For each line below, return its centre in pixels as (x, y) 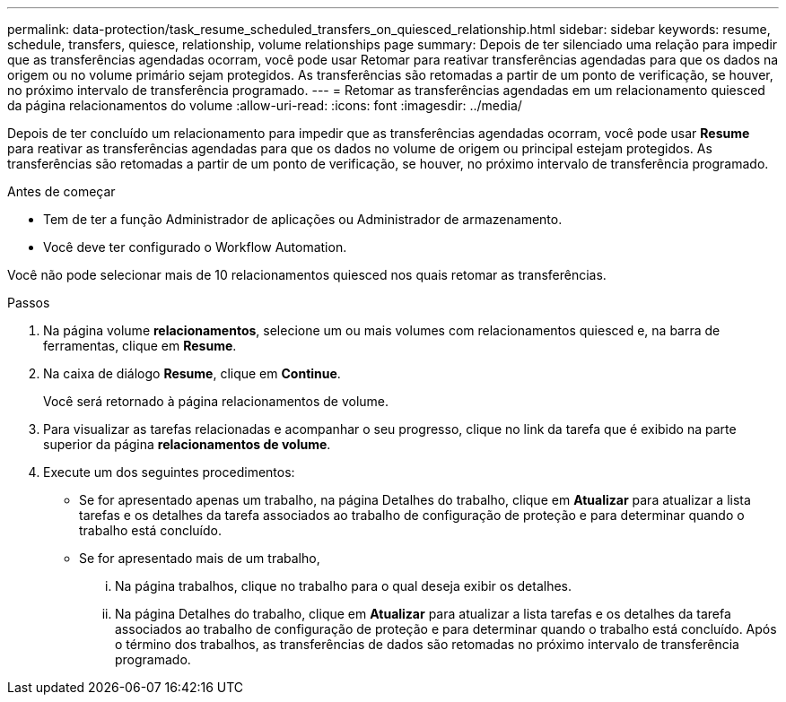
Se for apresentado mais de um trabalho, (200, 558)
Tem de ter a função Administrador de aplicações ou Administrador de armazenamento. (303, 219)
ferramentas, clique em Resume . (140, 346)
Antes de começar (61, 191)
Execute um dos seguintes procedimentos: (169, 472)
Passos (29, 303)
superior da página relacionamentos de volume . (187, 444)
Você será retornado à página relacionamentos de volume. (216, 401)
